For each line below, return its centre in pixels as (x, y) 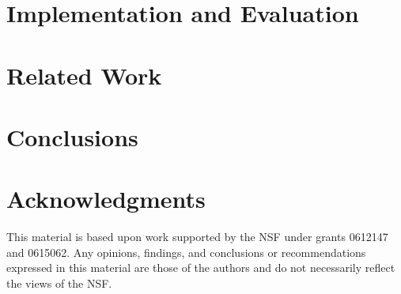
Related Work (84, 75)
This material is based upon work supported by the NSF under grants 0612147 (197, 237)
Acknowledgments (106, 199)
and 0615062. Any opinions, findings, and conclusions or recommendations (186, 252)
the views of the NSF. (59, 283)
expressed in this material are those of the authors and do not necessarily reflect (201, 268)
